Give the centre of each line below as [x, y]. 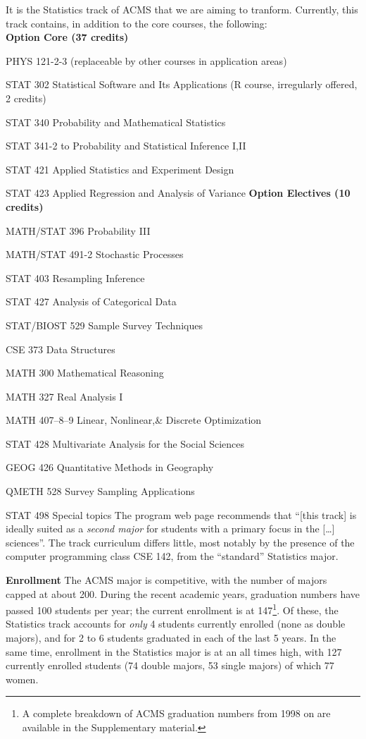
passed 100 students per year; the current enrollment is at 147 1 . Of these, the [172, 609]
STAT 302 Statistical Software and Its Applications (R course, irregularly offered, [182, 84]
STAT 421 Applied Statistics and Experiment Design [120, 169]
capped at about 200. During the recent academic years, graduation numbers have [183, 593]
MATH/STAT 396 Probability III [78, 230]
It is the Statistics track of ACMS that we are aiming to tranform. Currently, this [182, 9]
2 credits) [26, 98]
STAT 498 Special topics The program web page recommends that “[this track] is [181, 514]
